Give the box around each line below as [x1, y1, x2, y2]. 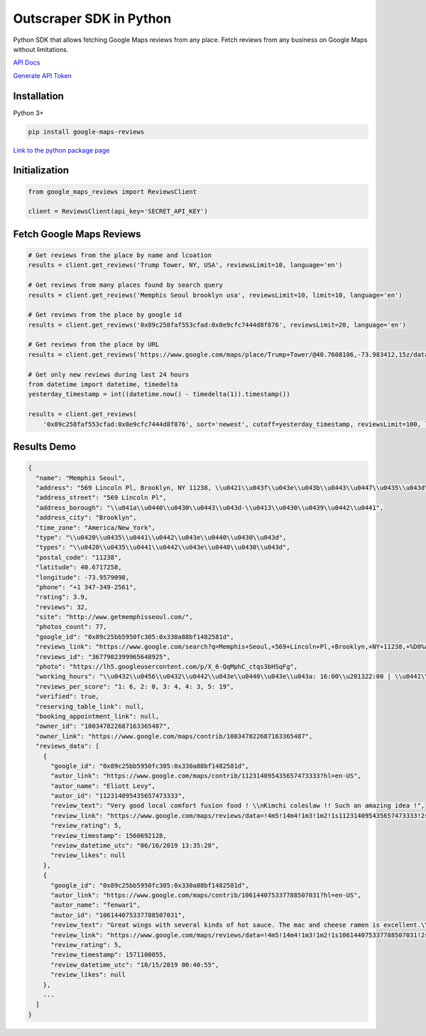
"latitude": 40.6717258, [35, 563, 122, 572]
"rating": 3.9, [35, 593, 89, 601]
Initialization [13, 164, 70, 177]
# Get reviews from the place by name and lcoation [28, 251, 212, 259]
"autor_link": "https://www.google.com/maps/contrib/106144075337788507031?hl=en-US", [50, 891, 361, 899]
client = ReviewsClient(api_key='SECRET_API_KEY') [28, 207, 209, 216]
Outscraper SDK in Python [13, 11, 172, 26]
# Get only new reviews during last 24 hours [28, 370, 190, 378]
